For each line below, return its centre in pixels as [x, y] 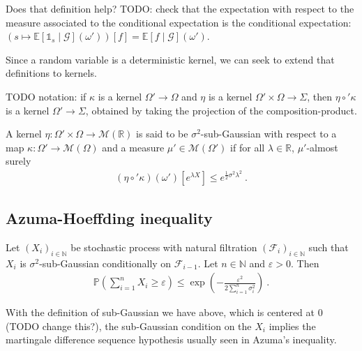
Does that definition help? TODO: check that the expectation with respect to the [180, 8]
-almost [322, 147]
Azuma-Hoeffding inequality [109, 218]
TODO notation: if [46, 96]
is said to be [162, 134]
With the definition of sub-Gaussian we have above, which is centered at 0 [164, 312]
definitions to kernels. [51, 73]
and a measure [133, 147]
